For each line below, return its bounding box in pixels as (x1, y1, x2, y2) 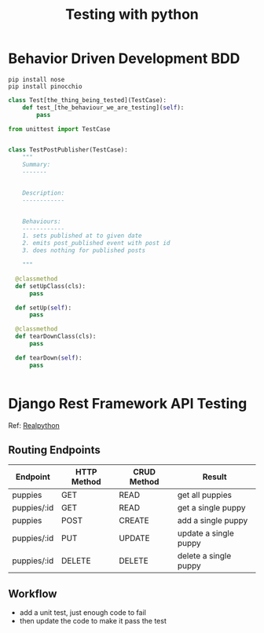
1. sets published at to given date (22, 232, 143, 240)
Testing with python (65, 5, 199, 24)
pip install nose (8, 75, 65, 83)
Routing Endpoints (8, 444, 101, 457)
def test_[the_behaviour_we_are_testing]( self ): (22, 104, 185, 112)
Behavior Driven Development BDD (8, 49, 240, 68)
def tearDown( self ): (15, 353, 82, 362)
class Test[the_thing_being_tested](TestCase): (8, 96, 167, 104)
